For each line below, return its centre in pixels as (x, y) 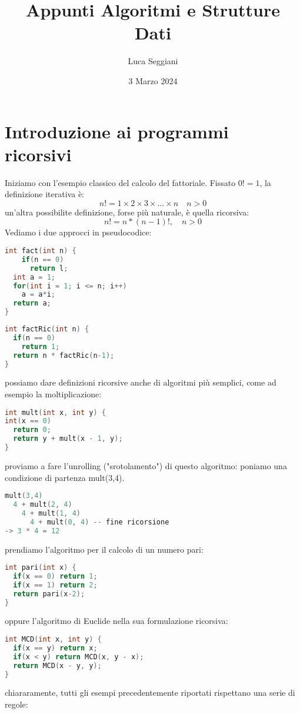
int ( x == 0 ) (28, 421)
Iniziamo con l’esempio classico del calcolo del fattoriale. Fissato (120, 182)
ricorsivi (38, 154)
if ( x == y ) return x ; (55, 648)
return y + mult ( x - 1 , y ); (68, 439)
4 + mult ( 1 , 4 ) (51, 513)
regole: (16, 704)
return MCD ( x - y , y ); (57, 665)
